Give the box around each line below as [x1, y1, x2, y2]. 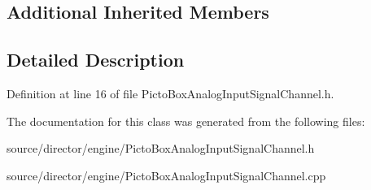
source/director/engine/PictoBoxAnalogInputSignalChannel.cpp [7, 166, 326, 184]
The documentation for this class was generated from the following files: [7, 112, 365, 129]
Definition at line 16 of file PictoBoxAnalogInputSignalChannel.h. [7, 84, 334, 101]
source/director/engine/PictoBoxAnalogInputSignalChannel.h [7, 140, 315, 157]
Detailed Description [7, 47, 185, 72]
